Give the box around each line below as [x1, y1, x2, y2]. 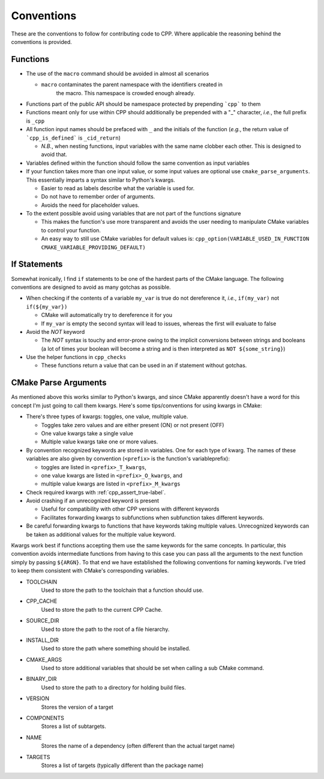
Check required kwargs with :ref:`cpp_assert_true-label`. [26, 488, 166, 496]
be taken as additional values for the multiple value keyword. [26, 531, 176, 538]
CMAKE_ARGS [26, 656, 62, 663]
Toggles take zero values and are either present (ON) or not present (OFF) [41, 421, 224, 428]
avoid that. [41, 151, 67, 158]
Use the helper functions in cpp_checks [26, 354, 127, 361]
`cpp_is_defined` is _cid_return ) [26, 134, 121, 141]
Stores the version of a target [41, 703, 113, 710]
